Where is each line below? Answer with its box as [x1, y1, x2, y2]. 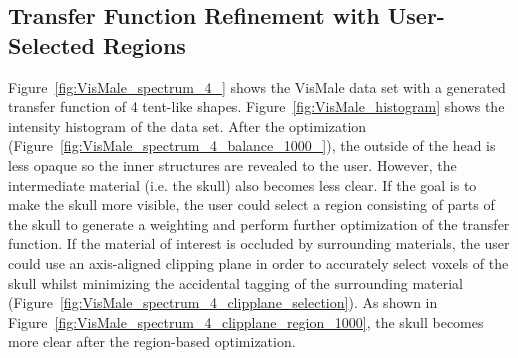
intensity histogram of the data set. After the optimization [8, 115, 367, 136]
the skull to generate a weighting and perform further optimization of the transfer [8, 213, 510, 234]
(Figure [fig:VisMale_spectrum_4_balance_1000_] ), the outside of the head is [8, 135, 496, 156]
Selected [8, 29, 95, 60]
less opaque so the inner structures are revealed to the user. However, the [8, 154, 457, 175]
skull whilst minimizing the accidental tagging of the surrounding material [8, 272, 463, 293]
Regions [102, 29, 186, 60]
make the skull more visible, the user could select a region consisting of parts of [8, 194, 495, 215]
